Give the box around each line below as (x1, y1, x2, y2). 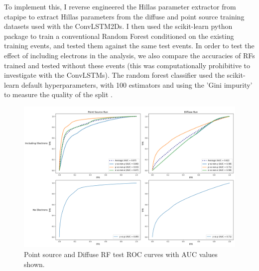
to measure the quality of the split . (4, 89, 113, 100)
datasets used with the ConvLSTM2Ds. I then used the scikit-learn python (4, 21, 233, 31)
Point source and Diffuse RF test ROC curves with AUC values (24, 249, 218, 259)
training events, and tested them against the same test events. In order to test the (4, 40, 255, 51)
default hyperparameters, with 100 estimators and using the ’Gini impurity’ (21, 79, 253, 90)
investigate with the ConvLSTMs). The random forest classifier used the (4, 70, 225, 80)
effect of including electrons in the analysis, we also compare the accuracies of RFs (4, 50, 255, 60)
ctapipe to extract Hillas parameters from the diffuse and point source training (4, 11, 245, 21)
